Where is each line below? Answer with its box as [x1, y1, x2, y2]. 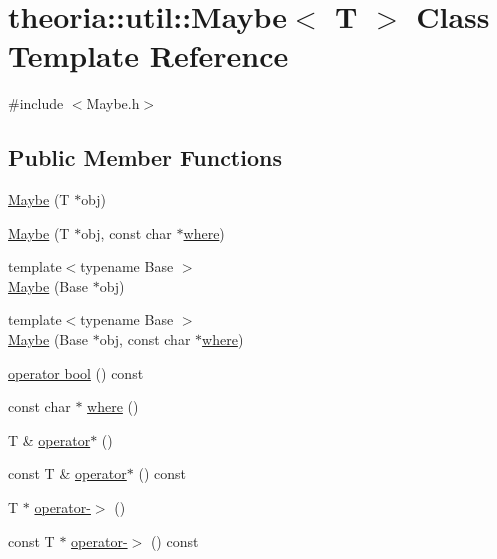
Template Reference [8, 35, 289, 76]
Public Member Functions [8, 142, 282, 173]
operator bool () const [8, 362, 144, 383]
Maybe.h [86, 93, 140, 114]
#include [8, 93, 64, 114]
